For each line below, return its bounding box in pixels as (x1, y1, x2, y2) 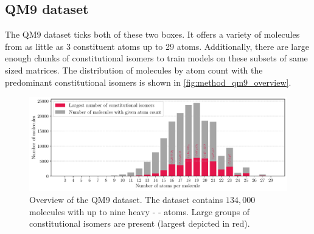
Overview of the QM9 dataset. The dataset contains (29, 193, 223, 206)
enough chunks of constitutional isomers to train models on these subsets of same (5, 52, 308, 64)
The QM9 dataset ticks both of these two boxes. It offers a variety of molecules (5, 28, 300, 41)
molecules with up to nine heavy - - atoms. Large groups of (29, 205, 250, 218)
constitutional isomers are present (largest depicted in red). (29, 217, 250, 230)
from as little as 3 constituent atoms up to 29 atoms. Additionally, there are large (5, 40, 309, 52)
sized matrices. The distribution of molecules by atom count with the (5, 63, 263, 76)
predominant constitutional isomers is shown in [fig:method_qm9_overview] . (5, 75, 291, 88)
